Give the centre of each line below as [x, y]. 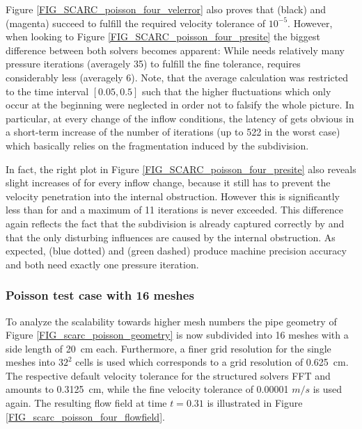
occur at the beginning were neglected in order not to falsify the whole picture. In [180, 105]
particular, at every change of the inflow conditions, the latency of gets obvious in [180, 118]
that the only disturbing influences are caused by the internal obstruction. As [171, 237]
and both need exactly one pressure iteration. [102, 264]
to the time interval [47, 91]
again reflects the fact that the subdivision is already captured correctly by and [175, 223]
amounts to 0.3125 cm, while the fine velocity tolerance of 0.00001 [147, 389]
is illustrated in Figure [255, 403]
